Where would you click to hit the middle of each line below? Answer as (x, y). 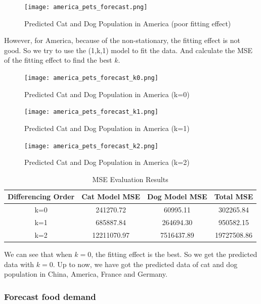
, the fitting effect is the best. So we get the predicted (174, 254)
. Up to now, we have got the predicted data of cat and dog (145, 264)
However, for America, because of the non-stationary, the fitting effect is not (122, 40)
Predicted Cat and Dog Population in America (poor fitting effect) (128, 23)
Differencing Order (41, 197)
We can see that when (38, 254)
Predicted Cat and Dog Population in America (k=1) (107, 128)
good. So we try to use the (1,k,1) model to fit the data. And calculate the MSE (128, 50)
